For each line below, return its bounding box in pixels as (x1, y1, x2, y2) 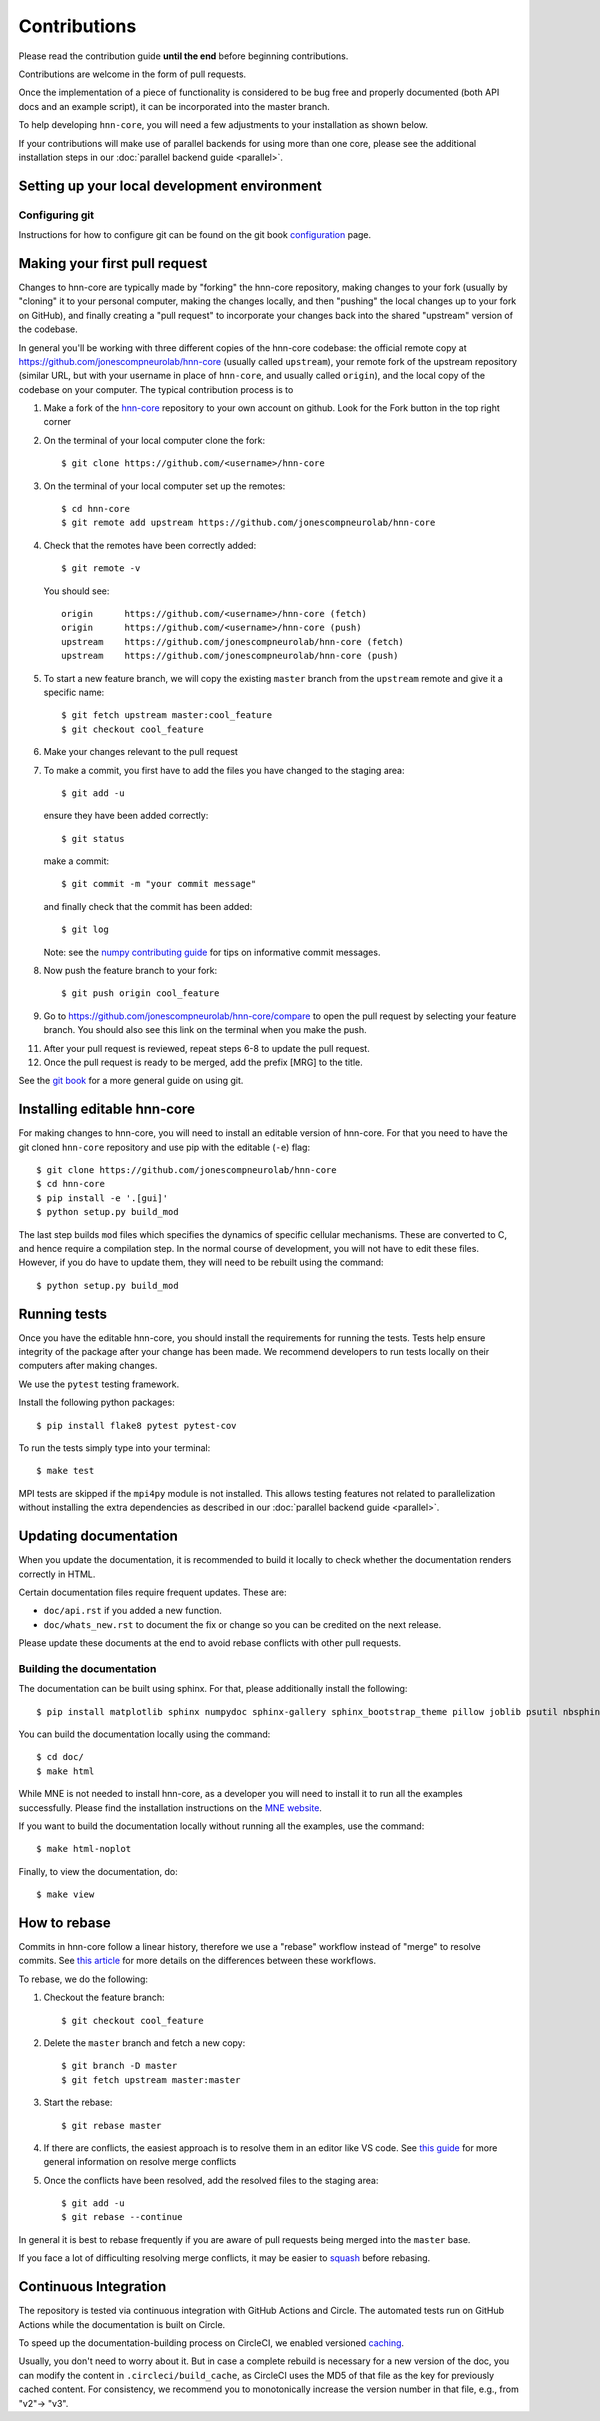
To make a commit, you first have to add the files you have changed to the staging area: (43, 764, 405, 776)
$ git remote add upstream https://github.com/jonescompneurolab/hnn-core (61, 517, 436, 529)
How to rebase (18, 1914, 111, 1931)
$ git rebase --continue (61, 2211, 183, 2223)
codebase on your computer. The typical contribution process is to (18, 383, 294, 395)
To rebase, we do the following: (18, 1973, 149, 1985)
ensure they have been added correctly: (43, 810, 209, 822)
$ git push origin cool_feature (61, 988, 220, 999)
